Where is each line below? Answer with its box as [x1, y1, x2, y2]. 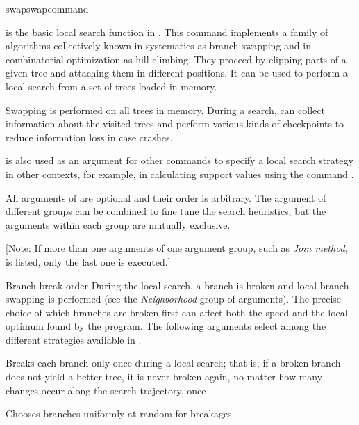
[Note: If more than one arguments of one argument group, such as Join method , [6, 241, 348, 255]
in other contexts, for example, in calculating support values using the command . [6, 166, 354, 181]
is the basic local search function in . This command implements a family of [6, 24, 328, 39]
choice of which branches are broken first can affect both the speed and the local [6, 305, 348, 319]
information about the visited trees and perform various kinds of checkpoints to [6, 116, 344, 131]
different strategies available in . [6, 332, 142, 346]
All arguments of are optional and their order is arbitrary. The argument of [6, 190, 326, 205]
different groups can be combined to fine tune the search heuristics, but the [6, 204, 326, 218]
